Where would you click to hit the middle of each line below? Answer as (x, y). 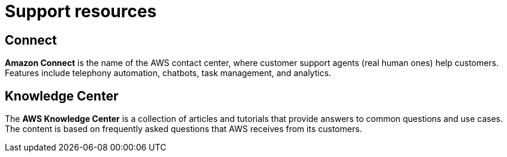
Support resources (81, 11)
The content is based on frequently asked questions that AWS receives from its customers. (183, 129)
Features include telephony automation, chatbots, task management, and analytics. (168, 73)
